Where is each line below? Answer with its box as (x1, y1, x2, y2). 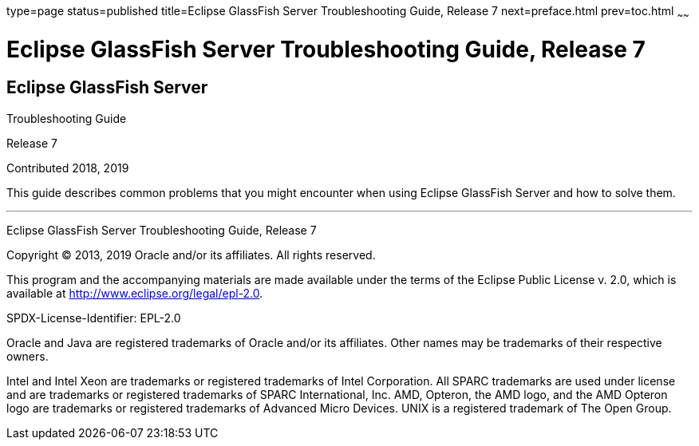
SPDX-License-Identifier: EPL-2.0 (6, 310, 181, 325)
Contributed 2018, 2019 (6, 160, 129, 175)
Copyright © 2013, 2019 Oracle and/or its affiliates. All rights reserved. (6, 247, 376, 262)
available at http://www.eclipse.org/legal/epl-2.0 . (6, 286, 263, 300)
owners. (6, 349, 49, 363)
